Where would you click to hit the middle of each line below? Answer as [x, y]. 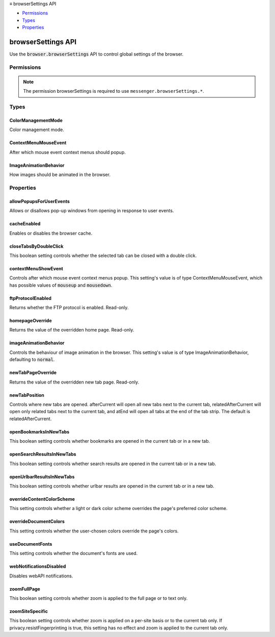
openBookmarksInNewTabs [39, 431]
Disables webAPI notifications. [41, 576]
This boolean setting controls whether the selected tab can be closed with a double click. [103, 256]
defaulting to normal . [32, 360]
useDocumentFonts [31, 544]
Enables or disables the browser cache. [51, 233]
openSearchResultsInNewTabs [43, 454]
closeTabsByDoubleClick [36, 246]
